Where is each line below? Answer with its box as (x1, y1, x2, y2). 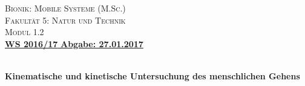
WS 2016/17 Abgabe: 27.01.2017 (5, 37, 143, 50)
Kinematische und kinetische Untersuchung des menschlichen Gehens (5, 69, 300, 82)
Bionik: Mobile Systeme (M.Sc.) (5, 2, 126, 14)
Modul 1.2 (5, 25, 44, 38)
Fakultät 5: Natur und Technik (5, 13, 126, 26)
